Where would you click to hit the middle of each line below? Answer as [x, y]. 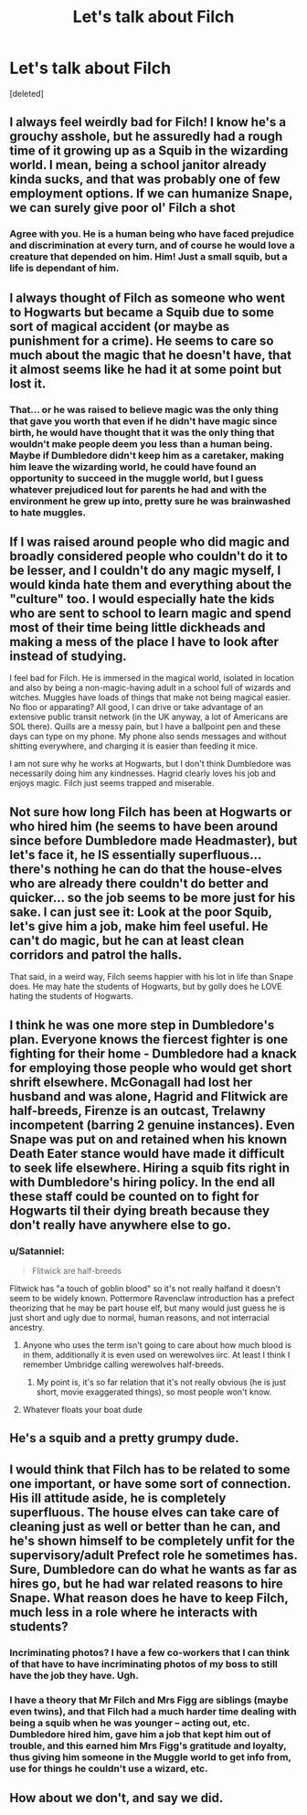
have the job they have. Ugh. [74, 1675]
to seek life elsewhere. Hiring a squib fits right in [150, 1168]
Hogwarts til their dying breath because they [140, 1210]
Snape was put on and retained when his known [148, 1139]
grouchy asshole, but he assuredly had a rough [146, 137]
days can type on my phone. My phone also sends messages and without [148, 737]
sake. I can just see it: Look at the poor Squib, [141, 912]
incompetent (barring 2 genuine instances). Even [152, 1125]
